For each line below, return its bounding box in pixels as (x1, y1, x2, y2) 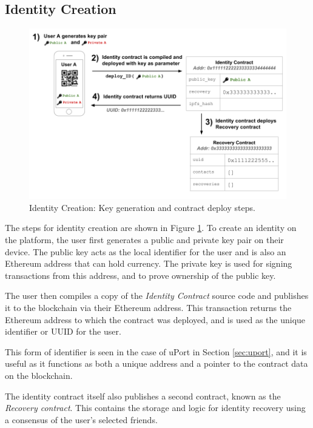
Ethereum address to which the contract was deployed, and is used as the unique (5, 313, 306, 326)
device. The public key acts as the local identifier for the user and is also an (5, 245, 286, 258)
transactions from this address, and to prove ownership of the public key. (5, 269, 276, 281)
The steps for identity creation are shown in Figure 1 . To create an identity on (5, 221, 297, 234)
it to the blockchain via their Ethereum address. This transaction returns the (5, 301, 292, 313)
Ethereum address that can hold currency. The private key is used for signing (5, 257, 292, 270)
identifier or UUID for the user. (5, 325, 121, 338)
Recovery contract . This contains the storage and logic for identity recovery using (5, 401, 306, 414)
